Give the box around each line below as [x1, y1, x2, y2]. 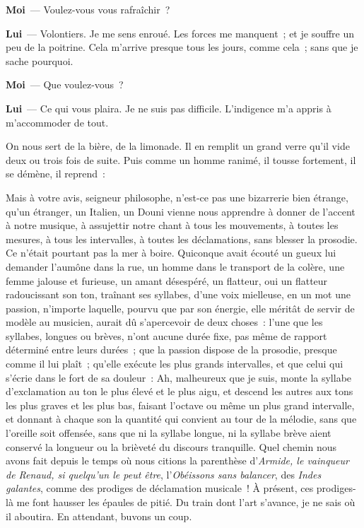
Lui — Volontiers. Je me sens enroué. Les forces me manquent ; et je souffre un [6, 25, 355, 40]
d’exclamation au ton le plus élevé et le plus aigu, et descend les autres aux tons [6, 384, 353, 399]
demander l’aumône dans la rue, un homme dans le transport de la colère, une [6, 259, 345, 274]
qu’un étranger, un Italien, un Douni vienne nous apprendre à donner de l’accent [6, 204, 356, 218]
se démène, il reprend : [6, 166, 105, 181]
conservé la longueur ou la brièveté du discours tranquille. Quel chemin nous [6, 439, 336, 454]
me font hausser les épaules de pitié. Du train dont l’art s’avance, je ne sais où [16, 495, 356, 509]
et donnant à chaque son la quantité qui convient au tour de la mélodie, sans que [6, 411, 357, 426]
